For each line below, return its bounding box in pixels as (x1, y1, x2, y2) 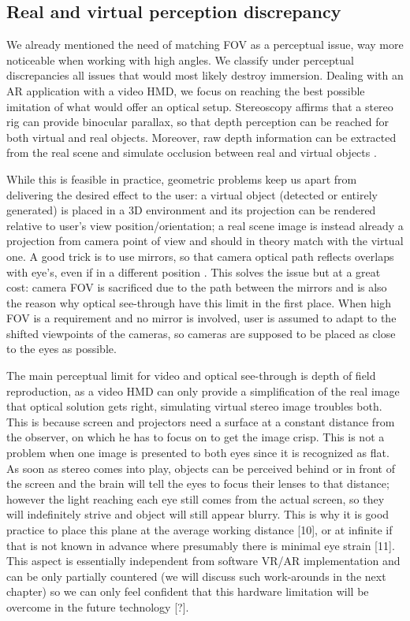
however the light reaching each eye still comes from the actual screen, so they (6, 490, 385, 507)
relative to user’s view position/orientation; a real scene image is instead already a (6, 217, 404, 233)
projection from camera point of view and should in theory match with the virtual (6, 232, 404, 249)
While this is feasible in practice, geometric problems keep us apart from (6, 170, 357, 187)
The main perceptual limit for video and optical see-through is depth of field (6, 367, 376, 384)
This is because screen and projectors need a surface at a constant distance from (6, 413, 395, 429)
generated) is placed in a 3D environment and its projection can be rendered (6, 202, 376, 218)
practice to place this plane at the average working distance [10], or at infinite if (6, 522, 393, 538)
